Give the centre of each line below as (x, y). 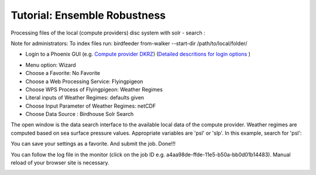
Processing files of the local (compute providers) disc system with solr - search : (108, 33)
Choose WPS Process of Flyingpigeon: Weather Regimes (94, 89)
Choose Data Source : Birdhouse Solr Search (80, 114)
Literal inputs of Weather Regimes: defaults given (85, 98)
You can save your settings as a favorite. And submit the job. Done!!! (93, 144)
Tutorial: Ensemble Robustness (88, 15)
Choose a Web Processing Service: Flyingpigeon (84, 81)
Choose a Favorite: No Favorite (63, 73)
